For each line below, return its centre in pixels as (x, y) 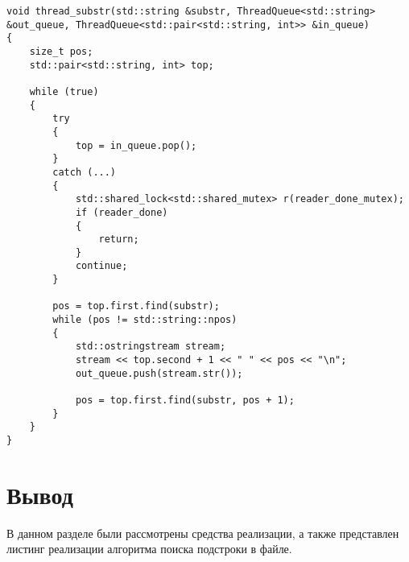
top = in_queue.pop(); (136, 145)
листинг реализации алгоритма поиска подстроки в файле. (149, 549)
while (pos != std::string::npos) (145, 320)
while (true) (64, 91)
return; (119, 240)
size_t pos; (61, 51)
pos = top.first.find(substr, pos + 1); (185, 401)
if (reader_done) (122, 212)
